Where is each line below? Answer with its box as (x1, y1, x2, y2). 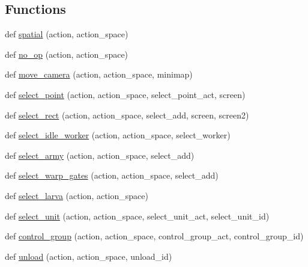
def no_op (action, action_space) (5, 48, 128, 60)
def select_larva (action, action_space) (5, 189, 148, 201)
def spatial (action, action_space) (5, 28, 128, 40)
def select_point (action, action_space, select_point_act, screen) (5, 88, 246, 100)
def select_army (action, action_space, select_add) (5, 149, 195, 161)
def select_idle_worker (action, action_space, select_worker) (5, 129, 231, 141)
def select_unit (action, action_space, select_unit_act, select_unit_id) (5, 209, 270, 222)
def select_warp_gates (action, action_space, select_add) (5, 169, 219, 182)
